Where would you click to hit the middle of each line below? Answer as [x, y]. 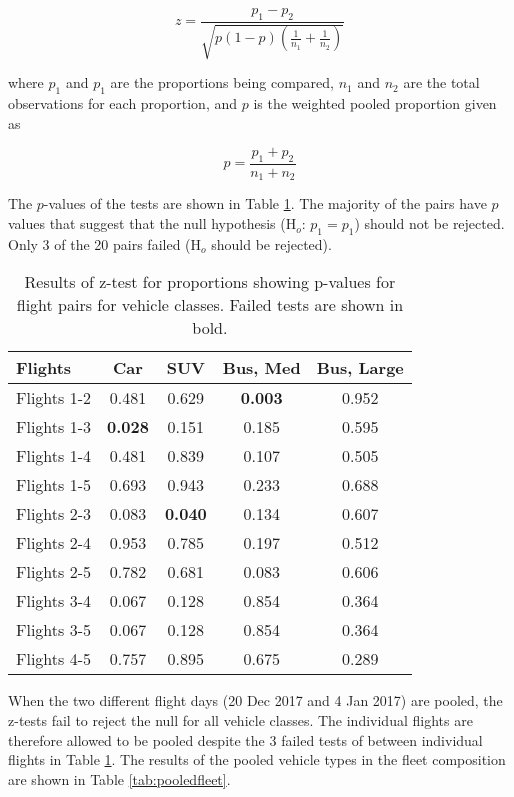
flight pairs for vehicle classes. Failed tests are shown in [210, 305]
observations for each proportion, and [123, 103]
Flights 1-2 [53, 398]
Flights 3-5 [53, 630]
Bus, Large [360, 368]
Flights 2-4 [53, 543]
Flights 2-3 [53, 514]
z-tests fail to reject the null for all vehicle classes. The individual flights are [240, 720]
